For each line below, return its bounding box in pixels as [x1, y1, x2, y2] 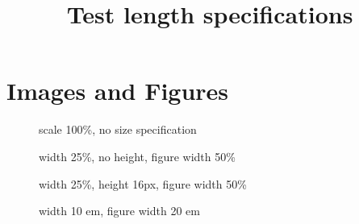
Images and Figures [6, 74, 229, 107]
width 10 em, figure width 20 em [39, 202, 200, 219]
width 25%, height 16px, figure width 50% [39, 175, 247, 192]
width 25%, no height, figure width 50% [39, 147, 236, 164]
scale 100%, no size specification [39, 121, 197, 138]
